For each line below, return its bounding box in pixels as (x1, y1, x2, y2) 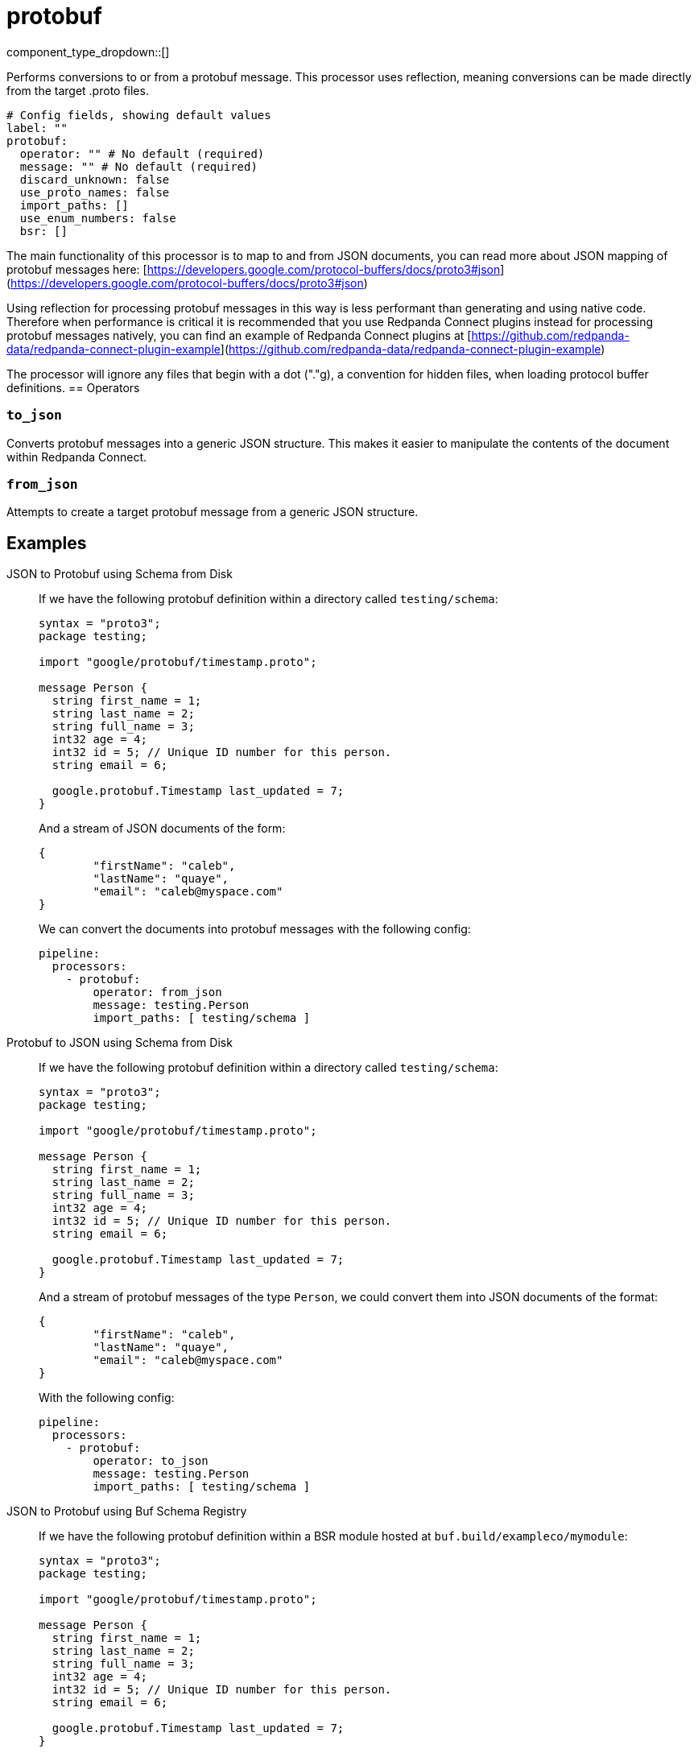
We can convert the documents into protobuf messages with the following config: (39, 922, 471, 936)
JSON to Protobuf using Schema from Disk (6, 567, 233, 581)
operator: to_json (93, 1454, 209, 1468)
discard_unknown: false (19, 172, 170, 186)
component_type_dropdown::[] (6, 44, 170, 59)
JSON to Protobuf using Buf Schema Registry (6, 1504, 247, 1519)
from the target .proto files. (6, 83, 149, 97)
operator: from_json (93, 986, 222, 999)
